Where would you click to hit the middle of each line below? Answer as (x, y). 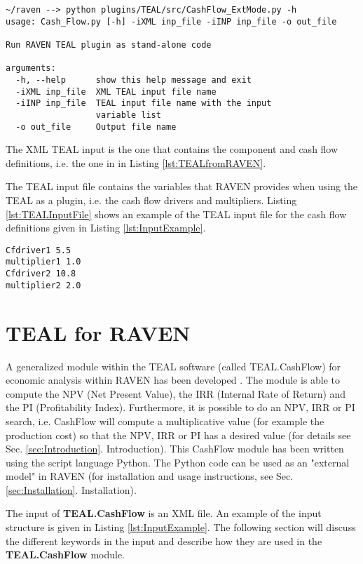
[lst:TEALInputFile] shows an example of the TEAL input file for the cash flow (176, 214)
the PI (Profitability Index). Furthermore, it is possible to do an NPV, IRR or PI (180, 407)
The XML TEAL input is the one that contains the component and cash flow (172, 149)
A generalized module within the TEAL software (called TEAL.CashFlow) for (173, 366)
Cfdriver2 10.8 (41, 274)
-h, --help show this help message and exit (133, 80)
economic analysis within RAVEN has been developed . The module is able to (173, 380)
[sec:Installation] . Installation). (71, 489)
